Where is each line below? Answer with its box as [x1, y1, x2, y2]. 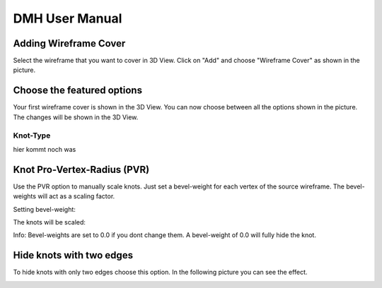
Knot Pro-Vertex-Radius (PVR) [13, 163, 150, 176]
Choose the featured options [13, 85, 143, 97]
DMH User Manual [13, 11, 122, 26]
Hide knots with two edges [13, 249, 134, 261]
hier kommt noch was [13, 145, 76, 153]
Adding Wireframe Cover [13, 37, 126, 49]
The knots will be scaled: [13, 217, 86, 226]
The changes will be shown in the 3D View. [13, 113, 139, 121]
